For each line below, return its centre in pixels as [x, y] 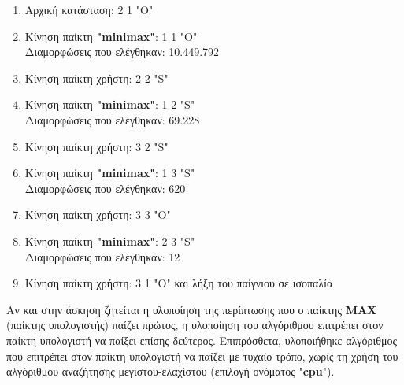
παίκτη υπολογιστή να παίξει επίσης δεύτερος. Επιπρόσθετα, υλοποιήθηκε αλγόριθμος [202, 340]
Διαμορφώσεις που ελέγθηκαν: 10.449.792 [122, 52]
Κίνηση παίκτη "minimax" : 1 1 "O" [111, 36]
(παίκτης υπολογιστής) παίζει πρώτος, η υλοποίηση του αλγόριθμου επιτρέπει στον [195, 325]
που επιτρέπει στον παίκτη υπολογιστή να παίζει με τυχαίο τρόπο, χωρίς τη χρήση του [202, 355]
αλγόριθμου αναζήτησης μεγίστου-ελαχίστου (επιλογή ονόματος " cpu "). [170, 371]
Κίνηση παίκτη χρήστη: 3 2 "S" [96, 146]
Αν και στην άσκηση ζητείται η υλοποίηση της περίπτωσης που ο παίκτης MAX [192, 309]
